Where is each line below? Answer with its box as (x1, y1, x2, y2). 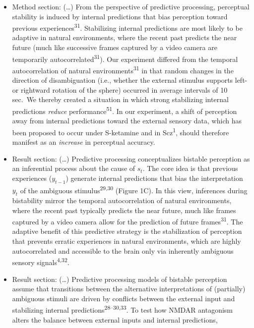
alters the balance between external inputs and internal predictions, (12, 314, 218, 325)
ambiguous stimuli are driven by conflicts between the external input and (12, 293, 235, 303)
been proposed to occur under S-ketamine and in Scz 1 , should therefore (12, 125, 229, 137)
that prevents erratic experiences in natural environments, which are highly (12, 236, 241, 246)
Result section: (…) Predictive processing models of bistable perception (12, 273, 227, 284)
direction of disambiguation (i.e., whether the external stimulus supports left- (12, 75, 248, 85)
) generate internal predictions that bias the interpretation (65, 172, 243, 183)
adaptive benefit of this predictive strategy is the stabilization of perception (12, 226, 242, 236)
